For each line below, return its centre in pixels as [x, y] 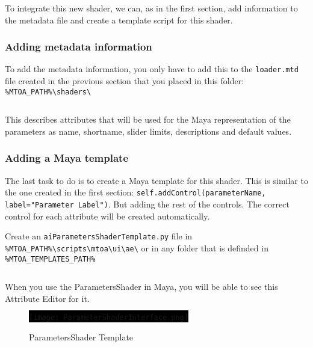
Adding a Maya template [67, 158]
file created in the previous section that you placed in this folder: [125, 81]
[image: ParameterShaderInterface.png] [109, 318]
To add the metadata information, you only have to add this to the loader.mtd [152, 69]
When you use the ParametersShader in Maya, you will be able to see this [141, 287]
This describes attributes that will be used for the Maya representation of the [148, 119]
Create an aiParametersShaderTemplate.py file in [99, 236]
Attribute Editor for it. [47, 298]
